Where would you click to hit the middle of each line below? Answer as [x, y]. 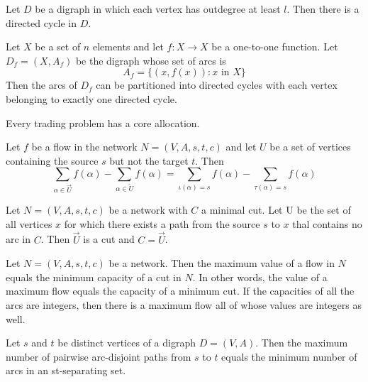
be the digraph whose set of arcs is [151, 60]
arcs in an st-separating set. [66, 370]
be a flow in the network [84, 147]
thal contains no [327, 223]
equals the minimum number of [289, 356]
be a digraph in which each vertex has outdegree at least [158, 9]
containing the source [52, 160]
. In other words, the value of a [260, 277]
